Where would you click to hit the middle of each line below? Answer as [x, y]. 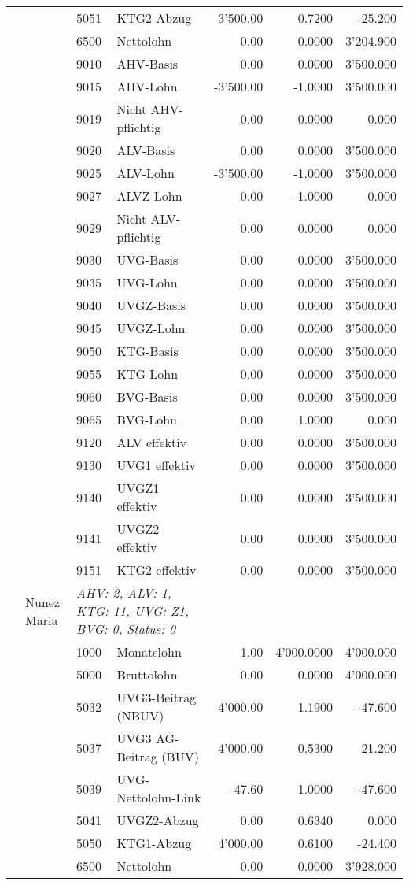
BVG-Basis [147, 396]
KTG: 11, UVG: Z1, [132, 611]
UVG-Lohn [147, 282]
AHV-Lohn [147, 86]
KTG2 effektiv [157, 570]
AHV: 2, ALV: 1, [123, 592]
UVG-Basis [147, 259]
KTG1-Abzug [154, 843]
